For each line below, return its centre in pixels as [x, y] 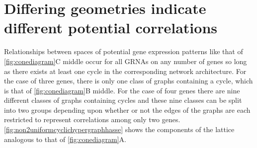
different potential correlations [111, 28]
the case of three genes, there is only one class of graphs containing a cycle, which [128, 81]
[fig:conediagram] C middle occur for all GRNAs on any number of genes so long [126, 61]
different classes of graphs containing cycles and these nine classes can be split [123, 100]
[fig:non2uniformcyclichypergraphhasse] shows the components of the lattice [119, 129]
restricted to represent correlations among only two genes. [92, 119]
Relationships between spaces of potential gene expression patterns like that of [124, 51]
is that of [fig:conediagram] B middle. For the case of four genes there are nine [122, 90]
